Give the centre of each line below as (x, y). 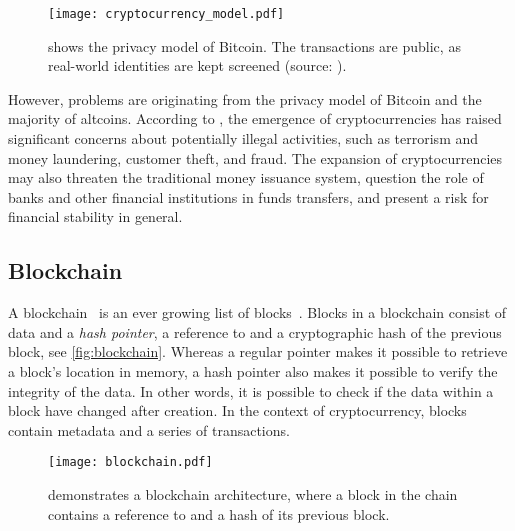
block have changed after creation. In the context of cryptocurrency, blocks (237, 410)
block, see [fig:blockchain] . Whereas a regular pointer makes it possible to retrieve (258, 351)
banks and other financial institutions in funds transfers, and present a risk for (248, 196)
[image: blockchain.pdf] (130, 462)
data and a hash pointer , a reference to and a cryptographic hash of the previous (255, 331)
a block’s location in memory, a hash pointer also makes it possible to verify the (253, 370)
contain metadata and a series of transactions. (149, 429)
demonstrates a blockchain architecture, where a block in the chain (253, 494)
